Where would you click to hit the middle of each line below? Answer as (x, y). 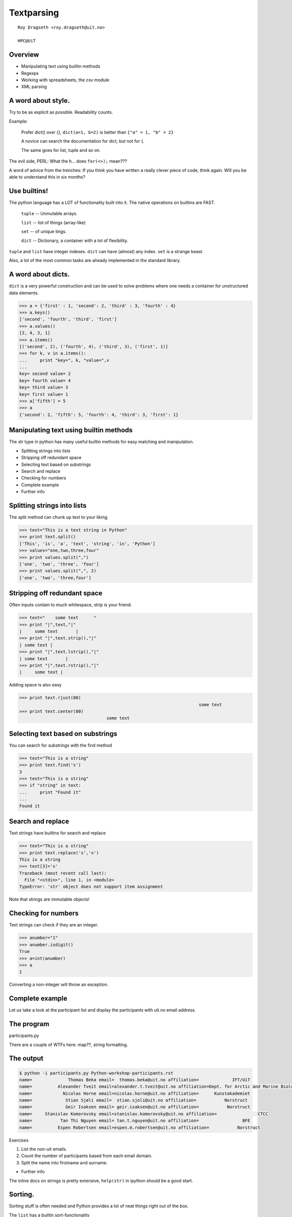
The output (26, 1059)
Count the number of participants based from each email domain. (87, 1156)
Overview (24, 55)
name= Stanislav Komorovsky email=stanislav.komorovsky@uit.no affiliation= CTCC (144, 1114)
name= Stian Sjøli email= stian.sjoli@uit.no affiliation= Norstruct (133, 1100)
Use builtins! (28, 191)
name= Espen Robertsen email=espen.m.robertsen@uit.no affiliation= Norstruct (140, 1127)
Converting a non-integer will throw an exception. (59, 985)
